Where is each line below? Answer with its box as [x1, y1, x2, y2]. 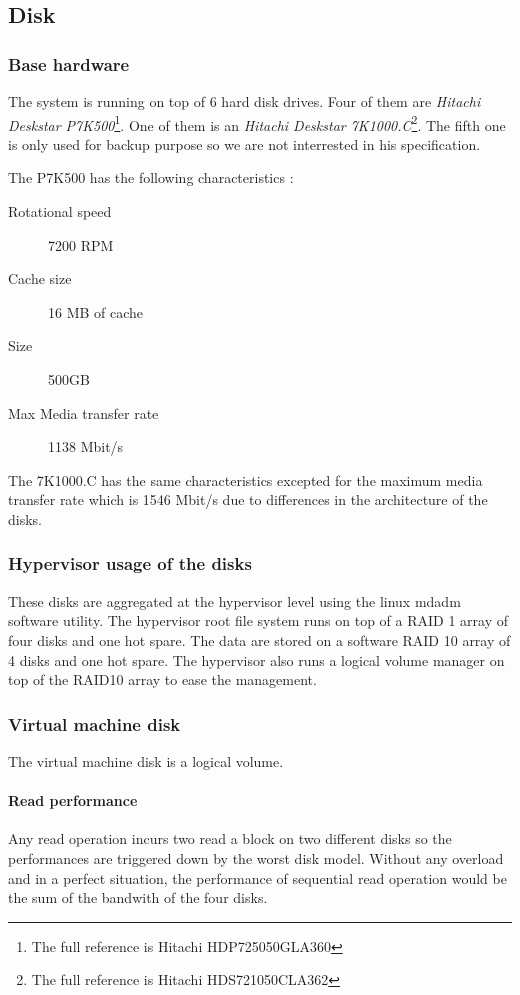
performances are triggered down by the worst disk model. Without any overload [8, 847, 504, 868]
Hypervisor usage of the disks [8, 551, 252, 576]
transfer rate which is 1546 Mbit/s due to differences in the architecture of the [8, 489, 488, 510]
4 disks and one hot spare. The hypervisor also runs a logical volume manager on [8, 649, 505, 670]
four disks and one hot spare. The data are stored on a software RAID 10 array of [8, 629, 511, 650]
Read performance [8, 790, 138, 811]
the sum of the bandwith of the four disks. [8, 887, 268, 908]
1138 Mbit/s [48, 436, 124, 457]
